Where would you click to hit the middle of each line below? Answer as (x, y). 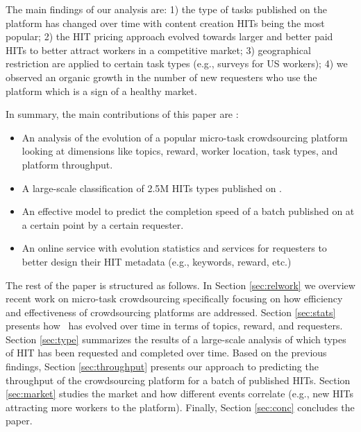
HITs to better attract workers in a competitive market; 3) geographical (158, 50)
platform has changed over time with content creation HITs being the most (165, 23)
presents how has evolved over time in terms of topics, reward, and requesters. (174, 326)
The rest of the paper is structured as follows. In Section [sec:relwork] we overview (180, 285)
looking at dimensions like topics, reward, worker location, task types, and (180, 151)
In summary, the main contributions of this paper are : (122, 114)
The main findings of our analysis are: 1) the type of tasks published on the (166, 9)
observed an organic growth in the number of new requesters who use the (161, 77)
